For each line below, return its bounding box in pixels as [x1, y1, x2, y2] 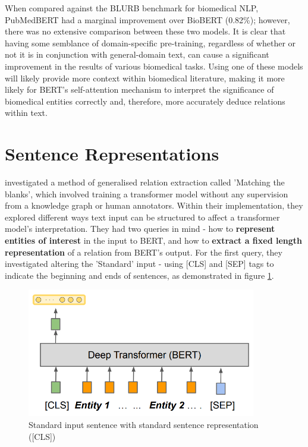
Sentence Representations [5, 141, 219, 166]
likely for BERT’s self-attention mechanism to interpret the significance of [5, 83, 274, 96]
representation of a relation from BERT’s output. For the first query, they [5, 245, 282, 258]
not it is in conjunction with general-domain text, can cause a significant [5, 48, 269, 61]
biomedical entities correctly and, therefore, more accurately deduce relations [5, 95, 285, 107]
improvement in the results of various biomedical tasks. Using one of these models [5, 59, 303, 72]
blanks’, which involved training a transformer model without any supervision [5, 187, 288, 200]
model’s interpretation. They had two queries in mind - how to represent [5, 222, 275, 235]
